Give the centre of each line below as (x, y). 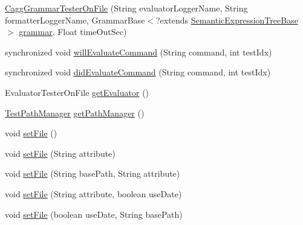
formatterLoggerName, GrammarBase (75, 20)
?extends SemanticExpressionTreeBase (227, 20)
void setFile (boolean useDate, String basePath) (94, 214)
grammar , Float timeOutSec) (73, 32)
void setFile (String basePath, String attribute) (93, 173)
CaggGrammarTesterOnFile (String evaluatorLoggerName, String (126, 8)
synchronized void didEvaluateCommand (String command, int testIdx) (138, 72)
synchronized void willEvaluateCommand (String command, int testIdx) (138, 52)
